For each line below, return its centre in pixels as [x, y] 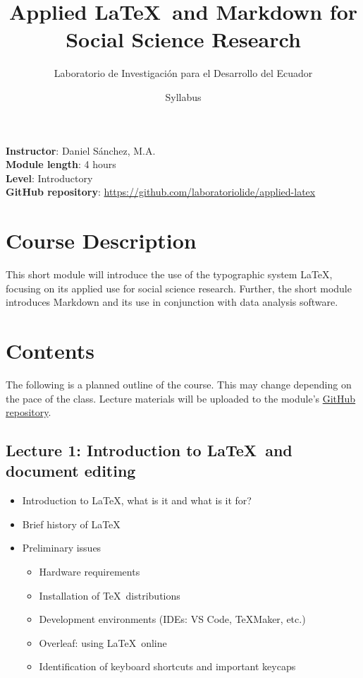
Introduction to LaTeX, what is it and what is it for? [137, 500]
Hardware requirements [90, 572]
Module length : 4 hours [61, 164]
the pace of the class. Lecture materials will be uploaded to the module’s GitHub [181, 398]
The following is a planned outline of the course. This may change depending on [179, 384]
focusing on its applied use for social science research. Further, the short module [179, 288]
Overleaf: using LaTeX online [103, 642]
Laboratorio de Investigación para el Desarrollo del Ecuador [183, 73]
